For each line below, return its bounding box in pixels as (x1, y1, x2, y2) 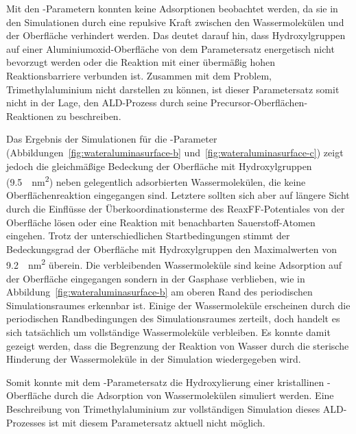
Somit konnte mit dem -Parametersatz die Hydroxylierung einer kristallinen (6, 374, 324, 389)
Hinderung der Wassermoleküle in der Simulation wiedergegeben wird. (6, 352, 301, 366)
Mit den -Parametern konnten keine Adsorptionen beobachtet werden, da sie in (6, 1, 338, 15)
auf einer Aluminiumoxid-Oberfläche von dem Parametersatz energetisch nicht (6, 41, 335, 56)
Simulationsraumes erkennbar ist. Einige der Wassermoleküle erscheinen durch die (6, 298, 351, 312)
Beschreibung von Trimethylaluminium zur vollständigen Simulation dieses (6, 401, 320, 415)
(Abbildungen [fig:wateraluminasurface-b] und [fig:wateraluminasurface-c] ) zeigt (6, 145, 344, 159)
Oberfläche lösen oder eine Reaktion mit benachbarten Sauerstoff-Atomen (6, 215, 316, 229)
